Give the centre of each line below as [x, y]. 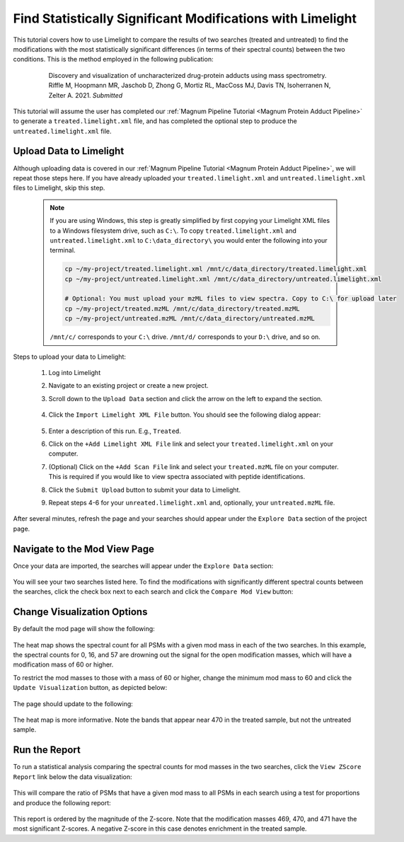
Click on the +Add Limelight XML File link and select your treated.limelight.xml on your [191, 444]
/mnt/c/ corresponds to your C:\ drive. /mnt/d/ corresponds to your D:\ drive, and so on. [185, 337]
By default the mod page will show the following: [84, 629]
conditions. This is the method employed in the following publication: [113, 59]
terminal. [63, 250]
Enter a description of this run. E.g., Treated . [115, 431]
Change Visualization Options [80, 612]
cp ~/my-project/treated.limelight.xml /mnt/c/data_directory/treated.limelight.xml [216, 269]
